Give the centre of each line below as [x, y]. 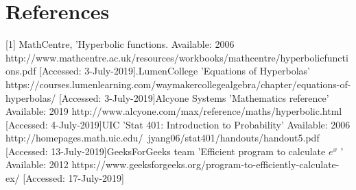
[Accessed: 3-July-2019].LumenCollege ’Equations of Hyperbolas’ [175, 71]
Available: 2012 [37, 164]
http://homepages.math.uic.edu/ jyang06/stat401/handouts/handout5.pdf [163, 138]
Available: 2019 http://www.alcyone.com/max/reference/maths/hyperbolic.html [174, 111]
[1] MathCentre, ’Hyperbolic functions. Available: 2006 [120, 44]
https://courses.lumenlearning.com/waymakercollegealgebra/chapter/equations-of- [178, 84]
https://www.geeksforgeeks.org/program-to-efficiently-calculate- [205, 164]
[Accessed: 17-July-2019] [73, 178]
